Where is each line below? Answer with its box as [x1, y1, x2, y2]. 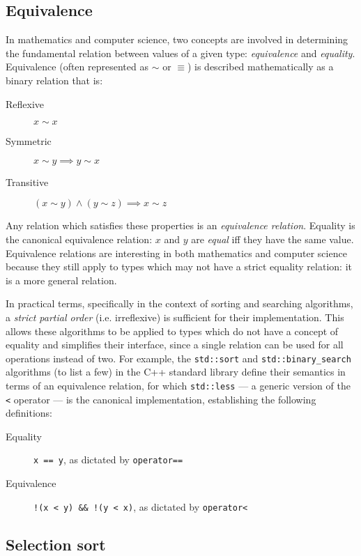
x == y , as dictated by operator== [33, 452, 183, 467]
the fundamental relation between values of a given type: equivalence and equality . [6, 45, 355, 60]
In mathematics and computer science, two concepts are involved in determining [6, 32, 348, 47]
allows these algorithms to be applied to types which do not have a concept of [6, 323, 339, 338]
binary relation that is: [6, 72, 103, 87]
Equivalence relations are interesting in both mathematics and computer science [6, 245, 347, 260]
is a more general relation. [6, 272, 117, 287]
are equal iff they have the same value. [191, 231, 354, 246]
